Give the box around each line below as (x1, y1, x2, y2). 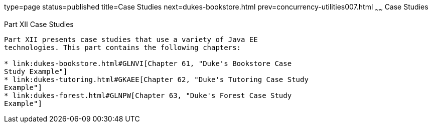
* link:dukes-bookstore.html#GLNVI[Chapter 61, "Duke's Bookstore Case (4, 59, 292, 67)
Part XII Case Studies (4, 19, 74, 28)
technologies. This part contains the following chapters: (4, 43, 241, 51)
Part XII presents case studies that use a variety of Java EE (4, 35, 258, 43)
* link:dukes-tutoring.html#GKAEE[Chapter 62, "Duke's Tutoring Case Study (4, 75, 309, 83)
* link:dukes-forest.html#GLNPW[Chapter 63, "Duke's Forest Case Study (4, 91, 292, 99)
